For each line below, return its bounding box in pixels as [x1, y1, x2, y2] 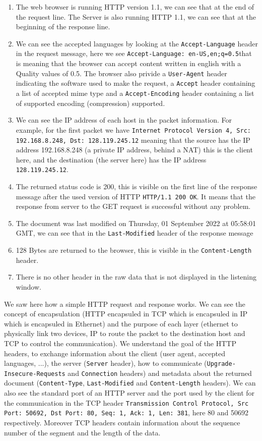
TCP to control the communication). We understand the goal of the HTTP [4, 338, 236, 348]
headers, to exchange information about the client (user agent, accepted [4, 348, 225, 358]
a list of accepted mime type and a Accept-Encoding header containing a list [16, 88, 254, 98]
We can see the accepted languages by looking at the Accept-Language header [16, 38, 258, 48]
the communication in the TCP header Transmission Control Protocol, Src [4, 397, 249, 408]
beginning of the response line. [16, 21, 110, 32]
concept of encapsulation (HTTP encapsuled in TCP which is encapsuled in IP [4, 308, 248, 319]
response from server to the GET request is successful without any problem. [16, 201, 251, 211]
